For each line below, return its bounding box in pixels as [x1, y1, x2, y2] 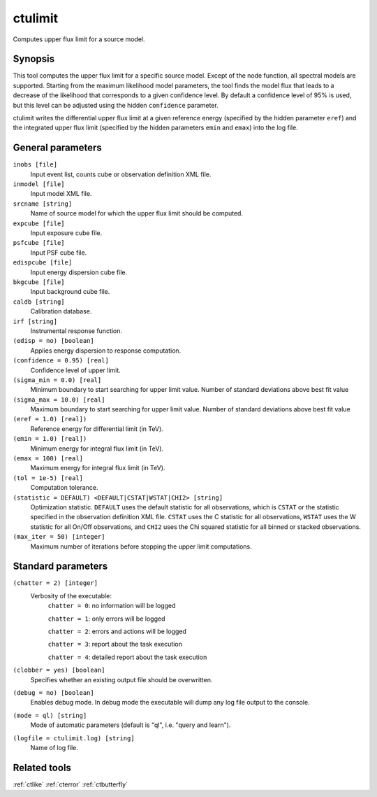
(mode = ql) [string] [13, 711, 87, 719]
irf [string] [13, 317, 58, 325]
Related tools [13, 761, 71, 773]
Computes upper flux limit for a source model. [13, 35, 146, 43]
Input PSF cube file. [30, 248, 87, 257]
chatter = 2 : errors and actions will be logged [47, 627, 186, 636]
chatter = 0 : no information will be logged [47, 602, 176, 610]
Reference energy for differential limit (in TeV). [30, 424, 163, 433]
